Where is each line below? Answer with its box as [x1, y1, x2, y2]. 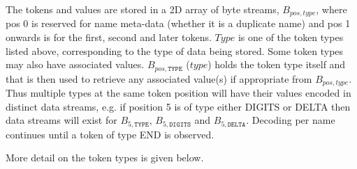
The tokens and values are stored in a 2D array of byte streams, [6, 2, 279, 16]
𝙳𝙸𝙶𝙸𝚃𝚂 [169, 120, 191, 128]
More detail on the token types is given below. [6, 150, 204, 165]
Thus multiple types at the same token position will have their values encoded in [6, 86, 351, 100]
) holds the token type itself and [207, 57, 346, 72]
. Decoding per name [246, 113, 335, 127]
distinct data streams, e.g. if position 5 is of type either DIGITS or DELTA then [6, 99, 351, 113]
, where [316, 2, 347, 16]
